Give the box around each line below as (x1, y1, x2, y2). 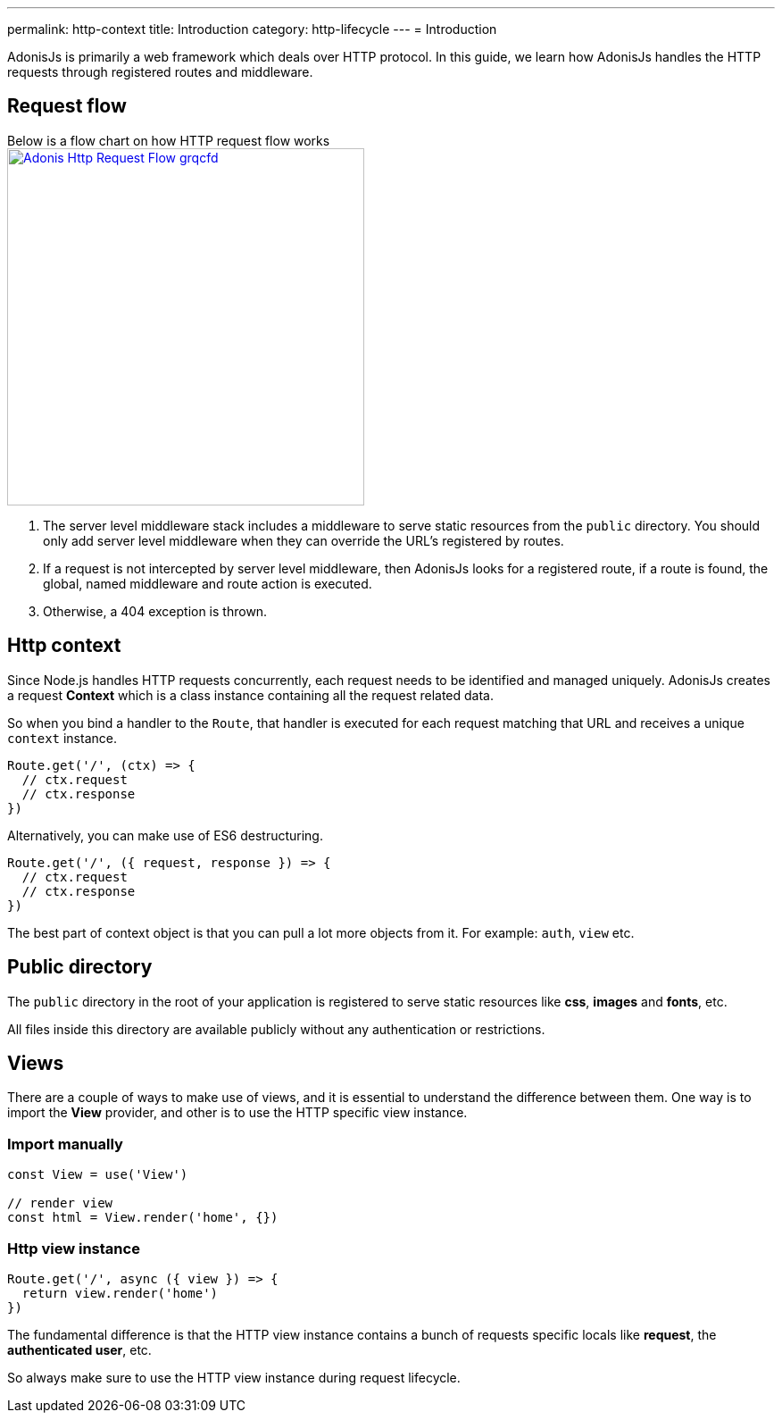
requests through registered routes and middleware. (7, 64, 313, 79)
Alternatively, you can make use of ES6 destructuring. (7, 827, 323, 843)
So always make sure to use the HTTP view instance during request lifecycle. (7, 1369, 461, 1385)
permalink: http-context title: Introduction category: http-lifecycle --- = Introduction (7, 21, 497, 37)
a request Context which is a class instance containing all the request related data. (7, 687, 494, 703)
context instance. (7, 730, 117, 746)
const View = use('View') (7, 1167, 188, 1182)
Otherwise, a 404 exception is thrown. (43, 603, 268, 619)
